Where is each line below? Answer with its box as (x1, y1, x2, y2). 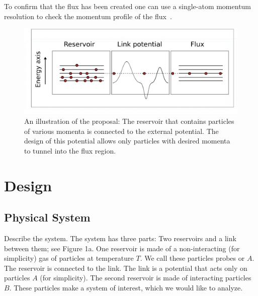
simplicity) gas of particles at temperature (4, 253, 134, 263)
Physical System (4, 209, 91, 225)
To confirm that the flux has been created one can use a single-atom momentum (4, 1, 251, 11)
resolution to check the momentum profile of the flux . (4, 11, 172, 21)
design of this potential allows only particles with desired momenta (24, 135, 230, 146)
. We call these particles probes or (140, 253, 245, 263)
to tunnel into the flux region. (24, 145, 116, 156)
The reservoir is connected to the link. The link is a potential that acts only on (4, 262, 247, 273)
